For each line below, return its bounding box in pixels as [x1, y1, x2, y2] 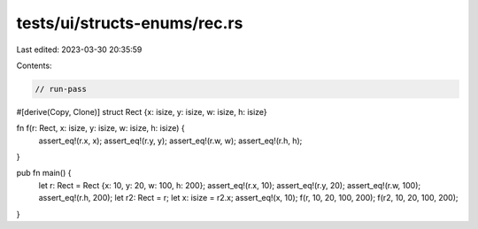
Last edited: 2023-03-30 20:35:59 [16, 44, 143, 55]
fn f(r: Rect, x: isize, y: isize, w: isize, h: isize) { [16, 123, 185, 134]
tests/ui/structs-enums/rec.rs [16, 13, 243, 33]
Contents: [16, 60, 52, 71]
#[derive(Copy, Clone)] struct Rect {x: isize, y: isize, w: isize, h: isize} [16, 106, 267, 117]
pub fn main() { [16, 168, 72, 179]
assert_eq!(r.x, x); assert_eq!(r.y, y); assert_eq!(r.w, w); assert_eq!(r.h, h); [38, 135, 303, 146]
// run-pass [35, 84, 88, 94]
